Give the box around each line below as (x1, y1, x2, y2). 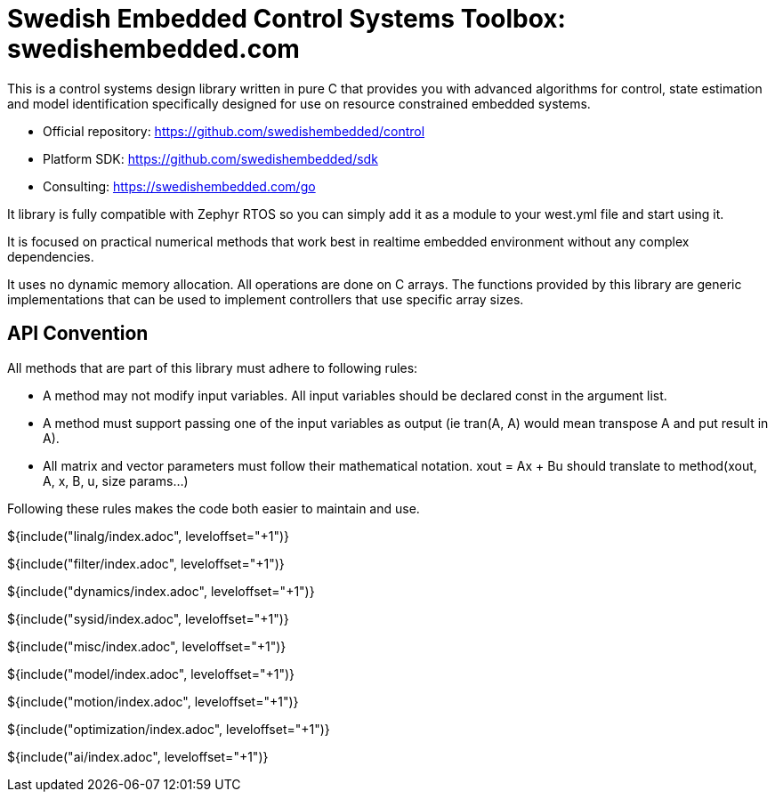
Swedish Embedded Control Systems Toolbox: (7, 4, 566, 34)
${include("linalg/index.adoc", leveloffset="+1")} (7, 528, 290, 544)
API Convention (7, 322, 149, 345)
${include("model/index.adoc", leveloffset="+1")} (7, 666, 295, 682)
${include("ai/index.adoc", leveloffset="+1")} (7, 748, 269, 764)
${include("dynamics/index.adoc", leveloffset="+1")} (7, 583, 315, 599)
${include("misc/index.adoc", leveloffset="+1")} (7, 638, 287, 654)
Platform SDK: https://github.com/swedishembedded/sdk (43, 150, 378, 166)
